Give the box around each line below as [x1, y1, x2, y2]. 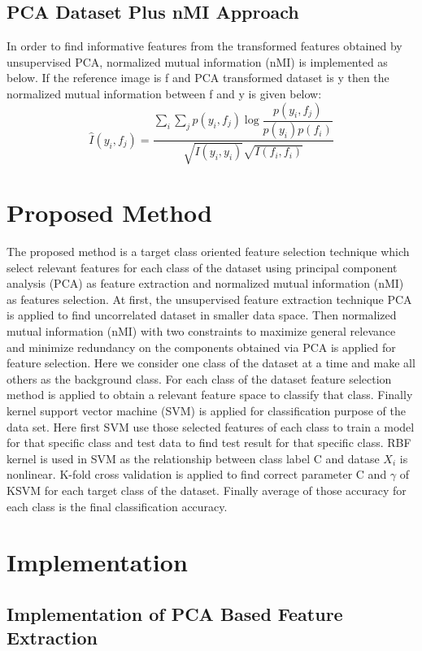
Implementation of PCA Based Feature [7, 601, 343, 626]
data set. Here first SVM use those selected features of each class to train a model [7, 418, 415, 435]
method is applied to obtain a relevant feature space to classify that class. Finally [7, 386, 413, 403]
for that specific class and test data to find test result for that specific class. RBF [7, 434, 411, 451]
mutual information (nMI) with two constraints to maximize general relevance [7, 322, 396, 339]
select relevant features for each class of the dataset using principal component [7, 258, 398, 276]
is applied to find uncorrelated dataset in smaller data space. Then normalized [7, 306, 397, 323]
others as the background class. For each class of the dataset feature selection [7, 370, 392, 387]
